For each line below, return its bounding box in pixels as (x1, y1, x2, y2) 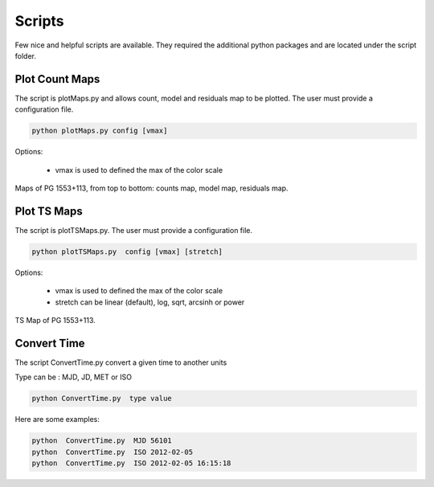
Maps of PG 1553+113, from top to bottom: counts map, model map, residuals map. (14, 183, 289, 193)
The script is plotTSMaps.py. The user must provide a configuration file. (14, 225, 253, 235)
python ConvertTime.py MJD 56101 (31, 436, 172, 445)
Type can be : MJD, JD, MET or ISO (14, 372, 133, 382)
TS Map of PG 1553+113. (14, 316, 96, 325)
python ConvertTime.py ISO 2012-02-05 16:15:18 (31, 459, 231, 468)
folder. (14, 51, 36, 60)
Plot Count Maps (14, 72, 100, 86)
